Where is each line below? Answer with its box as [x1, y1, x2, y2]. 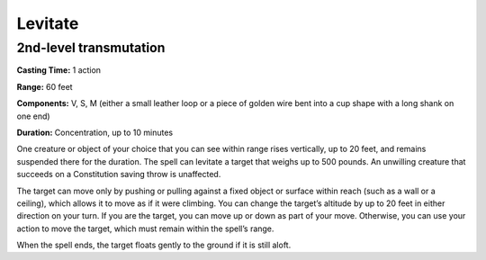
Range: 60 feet [16, 81, 73, 92]
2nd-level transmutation [16, 40, 166, 56]
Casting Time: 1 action [16, 65, 102, 76]
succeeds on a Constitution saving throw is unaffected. [16, 169, 221, 180]
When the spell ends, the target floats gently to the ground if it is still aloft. [16, 239, 292, 251]
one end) [16, 111, 50, 121]
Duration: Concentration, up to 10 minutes [16, 127, 174, 138]
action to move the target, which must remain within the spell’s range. [16, 223, 274, 234]
